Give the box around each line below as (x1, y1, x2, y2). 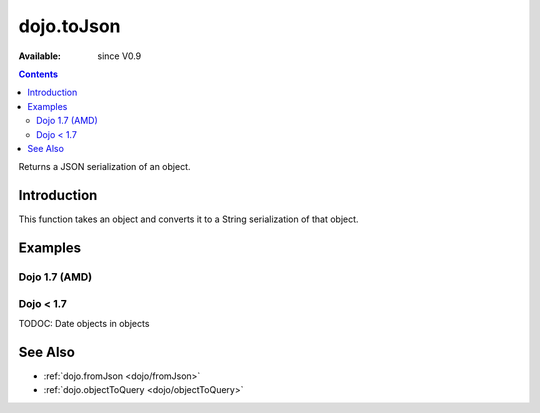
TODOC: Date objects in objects (18, 317, 150, 329)
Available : (18, 50, 62, 62)
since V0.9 (97, 50, 142, 62)
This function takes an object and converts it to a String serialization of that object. (18, 213, 359, 225)
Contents (18, 68, 59, 80)
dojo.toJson (18, 15, 121, 37)
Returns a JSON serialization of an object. (18, 161, 191, 173)
